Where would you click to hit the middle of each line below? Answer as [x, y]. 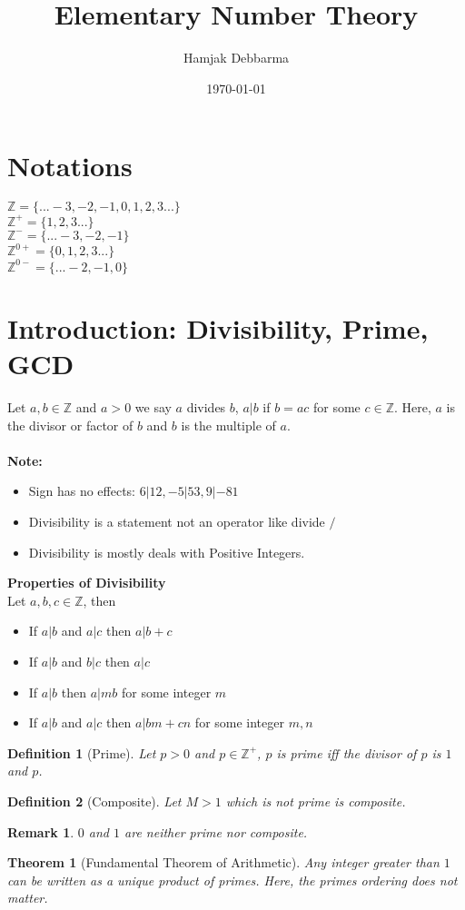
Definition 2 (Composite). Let [94, 801]
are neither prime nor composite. [216, 831]
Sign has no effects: [82, 491]
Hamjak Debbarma [236, 58]
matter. [28, 898]
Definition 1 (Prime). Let [82, 752]
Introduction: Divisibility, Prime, [218, 327]
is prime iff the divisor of [346, 752]
